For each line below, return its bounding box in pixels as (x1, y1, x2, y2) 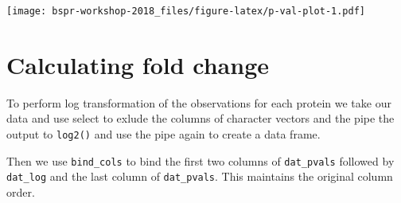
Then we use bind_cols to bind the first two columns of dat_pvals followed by (6, 152, 395, 169)
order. (6, 183, 35, 200)
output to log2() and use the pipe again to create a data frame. (6, 125, 321, 142)
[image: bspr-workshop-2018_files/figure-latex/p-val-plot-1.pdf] (6, 6, 366, 17)
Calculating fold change (6, 48, 269, 80)
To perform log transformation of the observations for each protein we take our (6, 94, 391, 111)
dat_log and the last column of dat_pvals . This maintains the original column (6, 168, 393, 185)
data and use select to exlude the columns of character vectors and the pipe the (6, 110, 395, 127)
